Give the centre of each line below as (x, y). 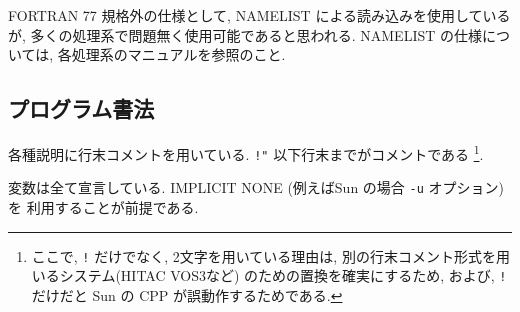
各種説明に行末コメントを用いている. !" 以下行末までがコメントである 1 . (246, 152)
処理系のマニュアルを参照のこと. (178, 54)
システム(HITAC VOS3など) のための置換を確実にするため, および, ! (283, 275)
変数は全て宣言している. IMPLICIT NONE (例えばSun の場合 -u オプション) (256, 187)
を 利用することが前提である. (103, 206)
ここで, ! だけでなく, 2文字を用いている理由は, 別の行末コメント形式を (263, 255)
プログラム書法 (81, 108)
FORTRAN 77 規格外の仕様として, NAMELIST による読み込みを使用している (259, 15)
